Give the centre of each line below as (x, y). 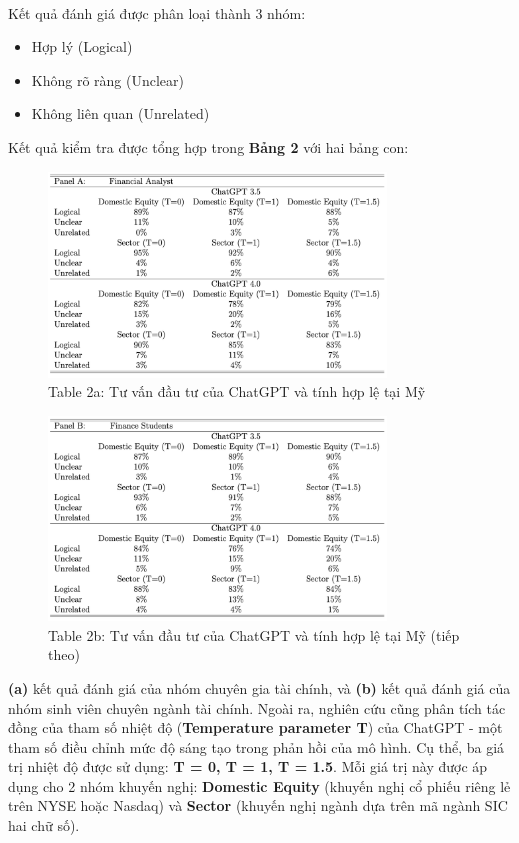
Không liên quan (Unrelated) (120, 113)
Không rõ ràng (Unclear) (107, 79)
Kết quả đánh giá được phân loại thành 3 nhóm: (157, 12)
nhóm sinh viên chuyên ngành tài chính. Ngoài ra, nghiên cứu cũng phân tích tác (257, 707)
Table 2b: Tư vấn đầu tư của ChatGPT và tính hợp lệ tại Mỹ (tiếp (254, 634)
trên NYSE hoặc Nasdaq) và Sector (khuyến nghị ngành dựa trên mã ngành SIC (258, 805)
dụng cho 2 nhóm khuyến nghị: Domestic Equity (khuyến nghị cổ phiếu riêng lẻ (259, 785)
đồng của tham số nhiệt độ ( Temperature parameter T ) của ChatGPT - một (255, 727)
